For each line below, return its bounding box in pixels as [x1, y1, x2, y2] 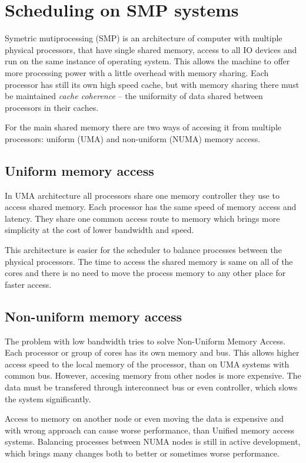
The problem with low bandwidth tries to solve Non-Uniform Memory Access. [5, 334, 286, 347]
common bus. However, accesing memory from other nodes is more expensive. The [5, 369, 301, 382]
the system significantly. [5, 392, 91, 405]
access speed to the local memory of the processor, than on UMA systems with [5, 357, 290, 370]
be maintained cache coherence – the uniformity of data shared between [5, 90, 263, 102]
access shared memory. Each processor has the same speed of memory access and [5, 201, 297, 213]
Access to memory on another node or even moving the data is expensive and [5, 412, 284, 425]
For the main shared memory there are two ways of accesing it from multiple [5, 121, 281, 133]
